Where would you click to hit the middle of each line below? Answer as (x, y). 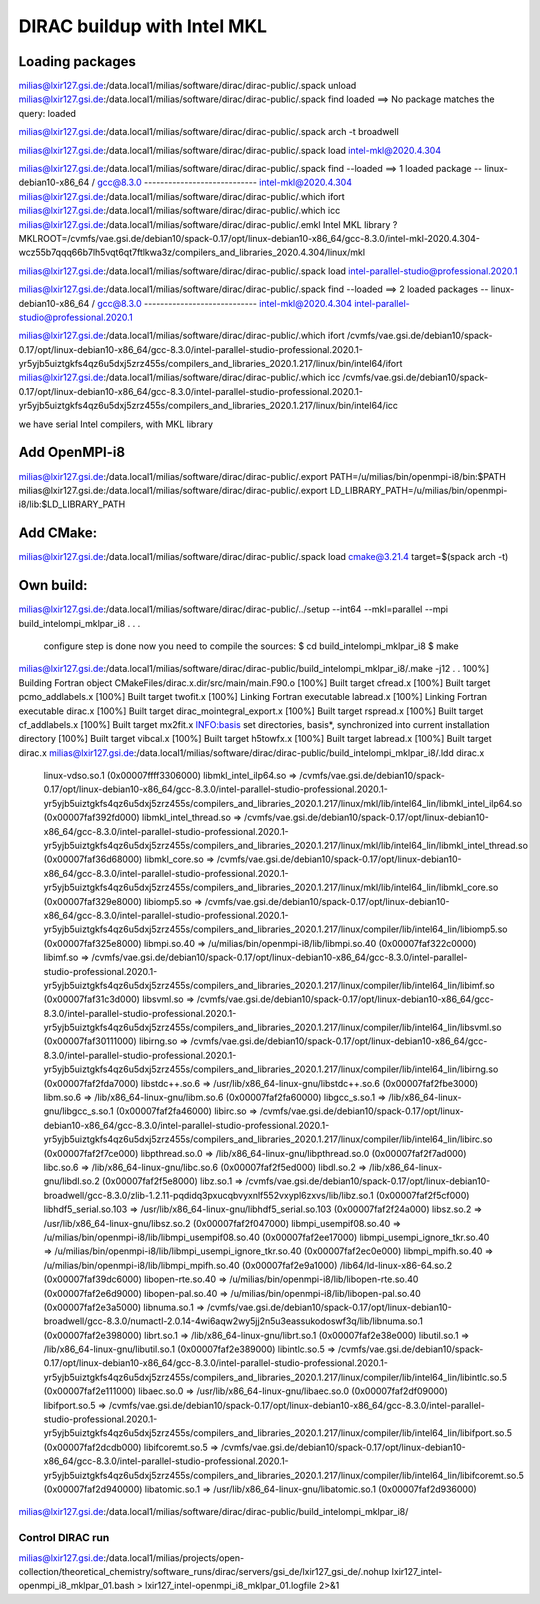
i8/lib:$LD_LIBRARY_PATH (72, 504)
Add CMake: (58, 533)
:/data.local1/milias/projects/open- (174, 1557)
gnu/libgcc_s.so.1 (78, 1111)
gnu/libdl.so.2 (71, 1181)
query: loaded (47, 113)
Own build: (53, 585)
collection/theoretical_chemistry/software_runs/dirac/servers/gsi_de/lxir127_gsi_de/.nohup (204, 1571)
